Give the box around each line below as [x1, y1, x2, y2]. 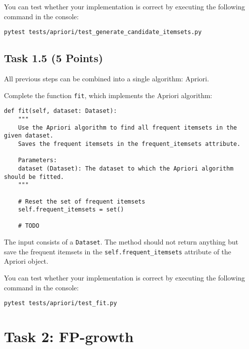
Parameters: [18, 157, 57, 164]
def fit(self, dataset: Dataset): [4, 107, 117, 115]
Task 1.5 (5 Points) [4, 50, 103, 66]
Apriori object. [4, 256, 48, 266]
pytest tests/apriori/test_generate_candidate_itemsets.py [4, 29, 202, 36]
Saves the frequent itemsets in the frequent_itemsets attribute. [18, 140, 241, 147]
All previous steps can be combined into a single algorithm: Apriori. [4, 73, 209, 84]
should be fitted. [4, 173, 64, 180]
